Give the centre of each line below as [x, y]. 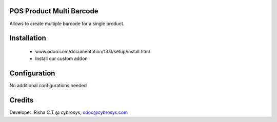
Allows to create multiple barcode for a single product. [67, 24]
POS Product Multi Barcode [54, 11]
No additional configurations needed [48, 86]
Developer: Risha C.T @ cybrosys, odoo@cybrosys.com [69, 112]
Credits [22, 100]
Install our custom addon [61, 58]
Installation [28, 38]
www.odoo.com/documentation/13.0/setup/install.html [93, 51]
